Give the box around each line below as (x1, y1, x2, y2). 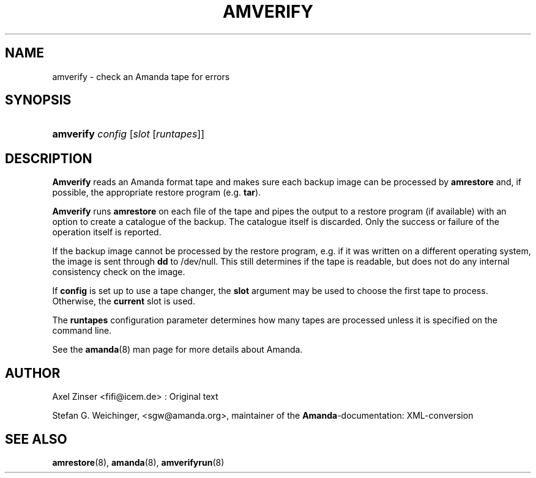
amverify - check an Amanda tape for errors (52, 71, 230, 82)
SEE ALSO (5, 431, 67, 447)
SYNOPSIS (5, 92, 72, 108)
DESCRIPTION (5, 150, 92, 166)
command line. (52, 325, 112, 336)
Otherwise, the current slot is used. (52, 296, 195, 307)
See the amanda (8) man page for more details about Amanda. (52, 344, 303, 355)
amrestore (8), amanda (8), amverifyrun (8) (52, 457, 225, 468)
